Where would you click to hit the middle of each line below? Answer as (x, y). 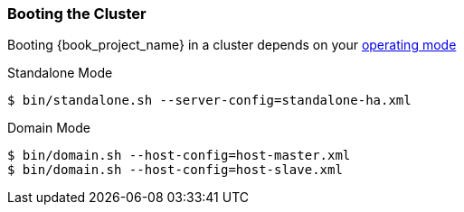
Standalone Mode (60, 73)
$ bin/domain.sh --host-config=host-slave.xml (175, 170)
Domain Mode (49, 128)
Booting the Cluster (77, 14)
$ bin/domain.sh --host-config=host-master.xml (179, 156)
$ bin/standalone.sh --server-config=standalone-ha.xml (209, 101)
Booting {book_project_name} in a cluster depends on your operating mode (232, 45)
